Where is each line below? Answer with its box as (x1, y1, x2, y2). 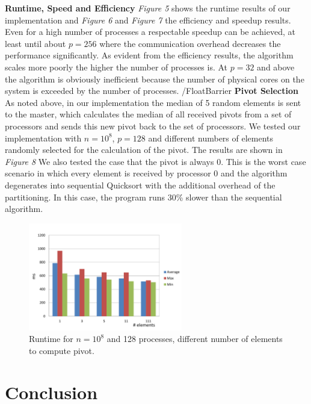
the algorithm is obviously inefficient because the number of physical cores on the (5, 72, 304, 85)
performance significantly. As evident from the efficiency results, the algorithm (5, 49, 294, 61)
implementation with (5, 131, 82, 144)
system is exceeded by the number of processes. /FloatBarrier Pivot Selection (5, 84, 298, 97)
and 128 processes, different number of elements (106, 332, 283, 345)
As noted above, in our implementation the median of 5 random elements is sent (5, 96, 301, 108)
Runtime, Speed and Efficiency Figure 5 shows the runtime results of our (5, 2, 291, 14)
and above (257, 60, 295, 73)
